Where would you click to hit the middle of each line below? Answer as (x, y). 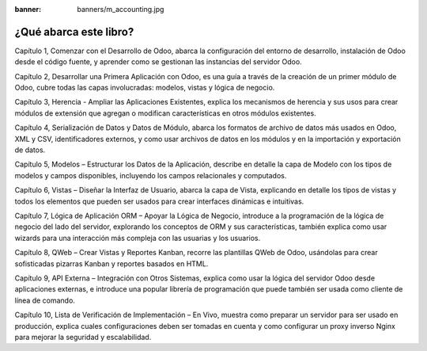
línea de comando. (45, 300)
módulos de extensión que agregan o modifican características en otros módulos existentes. (165, 113)
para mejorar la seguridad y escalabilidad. (83, 337)
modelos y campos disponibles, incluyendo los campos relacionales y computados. (151, 175)
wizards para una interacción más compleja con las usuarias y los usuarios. (138, 238)
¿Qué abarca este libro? (74, 32)
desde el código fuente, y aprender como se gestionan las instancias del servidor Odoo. (158, 62)
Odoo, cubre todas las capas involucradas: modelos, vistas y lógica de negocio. (145, 88)
